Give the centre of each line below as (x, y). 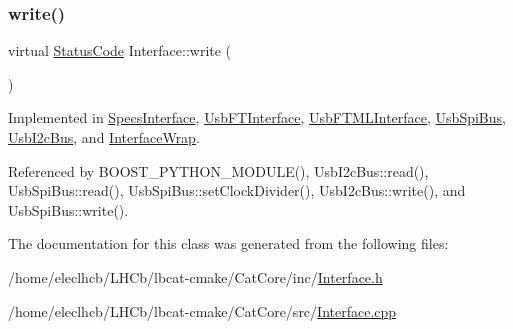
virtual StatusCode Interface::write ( (120, 50)
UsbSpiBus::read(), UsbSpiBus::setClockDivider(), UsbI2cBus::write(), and (237, 190)
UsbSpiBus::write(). (68, 209)
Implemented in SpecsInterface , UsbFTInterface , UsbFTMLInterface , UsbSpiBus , (257, 117)
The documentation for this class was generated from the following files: (228, 243)
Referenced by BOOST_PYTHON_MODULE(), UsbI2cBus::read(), (218, 170)
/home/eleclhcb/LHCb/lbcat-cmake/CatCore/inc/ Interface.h (195, 276)
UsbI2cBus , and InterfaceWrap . (104, 137)
